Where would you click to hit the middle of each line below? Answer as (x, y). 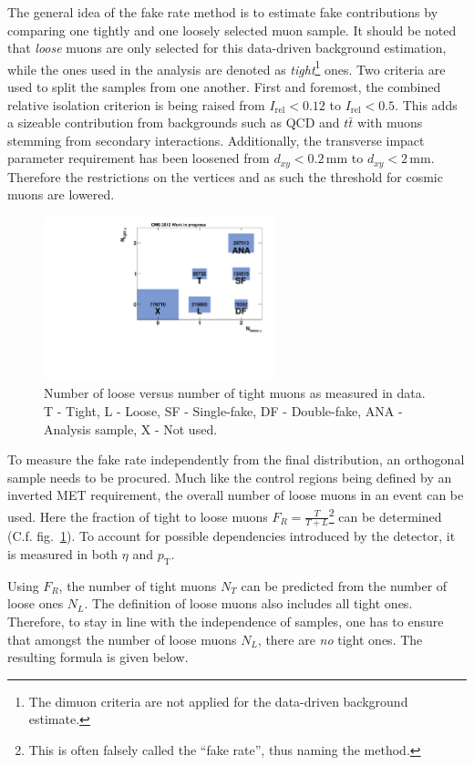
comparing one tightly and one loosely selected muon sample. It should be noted (232, 30)
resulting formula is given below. (98, 657)
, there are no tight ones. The (340, 639)
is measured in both (63, 554)
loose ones (36, 603)
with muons (390, 122)
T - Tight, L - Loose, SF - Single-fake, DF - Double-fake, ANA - (223, 411)
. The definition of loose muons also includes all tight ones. (248, 603)
